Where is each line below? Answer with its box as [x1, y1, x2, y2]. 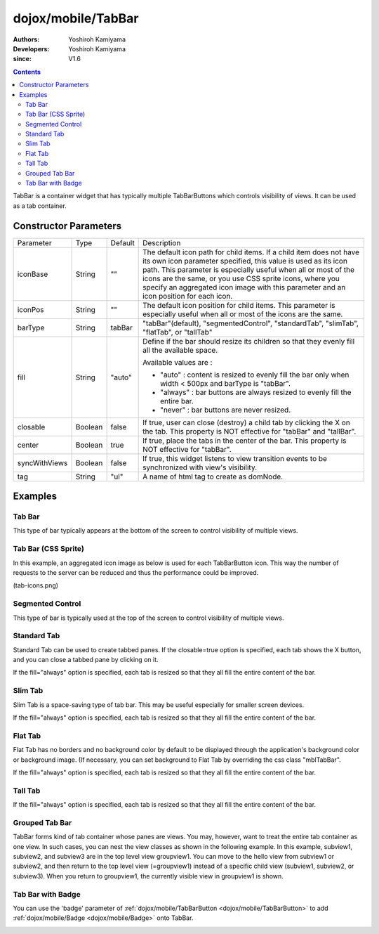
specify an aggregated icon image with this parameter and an [142, 282, 346, 292]
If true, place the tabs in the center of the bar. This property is [142, 436, 347, 446]
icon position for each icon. [142, 291, 233, 301]
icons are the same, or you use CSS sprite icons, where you [142, 273, 340, 283]
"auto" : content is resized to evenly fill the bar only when [160, 370, 350, 380]
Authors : [13, 35, 40, 44]
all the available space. [142, 345, 218, 355]
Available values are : [142, 357, 213, 367]
